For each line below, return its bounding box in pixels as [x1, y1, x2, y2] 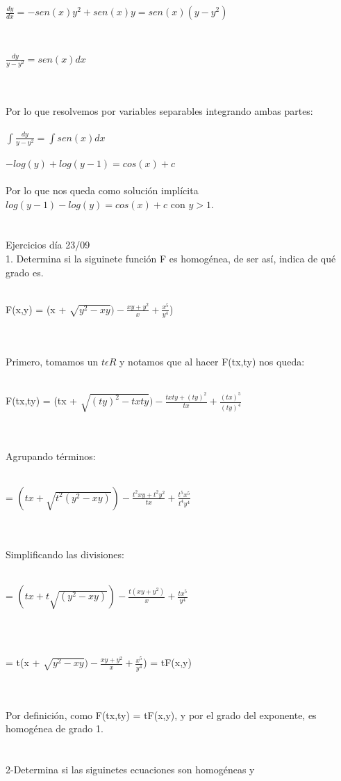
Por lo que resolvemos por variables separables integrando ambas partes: [6, 104, 313, 118]
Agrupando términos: [6, 448, 96, 463]
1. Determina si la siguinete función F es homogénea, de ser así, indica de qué [6, 251, 336, 266]
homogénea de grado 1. [6, 721, 103, 736]
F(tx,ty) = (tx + [6, 393, 78, 408]
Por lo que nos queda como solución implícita [6, 183, 199, 198]
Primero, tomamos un [6, 354, 99, 369]
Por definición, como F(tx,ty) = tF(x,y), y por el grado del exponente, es [6, 707, 317, 722]
